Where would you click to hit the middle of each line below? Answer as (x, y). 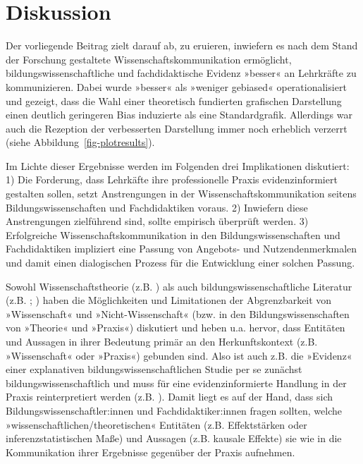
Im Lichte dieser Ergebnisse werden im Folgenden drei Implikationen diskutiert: (178, 165)
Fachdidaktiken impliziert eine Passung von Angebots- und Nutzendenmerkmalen (181, 249)
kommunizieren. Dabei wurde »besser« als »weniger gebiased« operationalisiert (176, 86)
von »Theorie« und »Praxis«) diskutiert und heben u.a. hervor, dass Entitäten (176, 328)
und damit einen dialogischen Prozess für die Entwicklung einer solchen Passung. (180, 263)
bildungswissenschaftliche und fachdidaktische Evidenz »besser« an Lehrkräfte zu (181, 73)
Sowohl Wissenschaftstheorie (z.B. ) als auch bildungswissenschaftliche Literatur (179, 286)
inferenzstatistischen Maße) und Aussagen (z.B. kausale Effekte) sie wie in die (174, 438)
